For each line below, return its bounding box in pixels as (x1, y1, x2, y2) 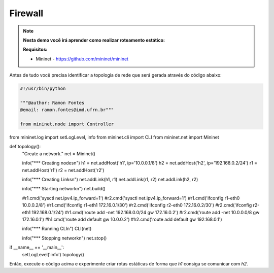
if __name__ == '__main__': (9, 244, 64, 251)
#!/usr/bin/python (20, 86, 66, 91)
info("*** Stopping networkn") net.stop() (22, 235, 107, 241)
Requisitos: (23, 46, 48, 53)
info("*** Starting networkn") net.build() (22, 186, 106, 192)
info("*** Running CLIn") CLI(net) (22, 226, 92, 232)
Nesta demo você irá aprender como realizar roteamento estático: (23, 37, 165, 43)
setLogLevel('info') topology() (22, 251, 85, 257)
